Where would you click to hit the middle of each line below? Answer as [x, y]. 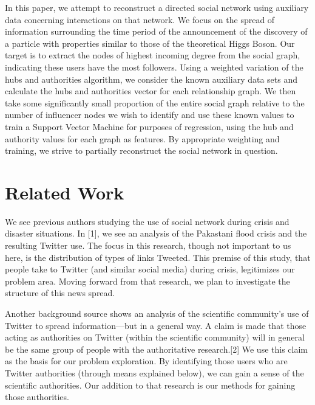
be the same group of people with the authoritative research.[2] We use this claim [156, 349]
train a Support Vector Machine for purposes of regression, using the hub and [149, 126]
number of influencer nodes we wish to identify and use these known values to [150, 115]
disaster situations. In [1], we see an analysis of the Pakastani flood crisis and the [156, 233]
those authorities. [37, 397]
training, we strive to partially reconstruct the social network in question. [141, 151]
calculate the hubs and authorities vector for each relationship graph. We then [151, 91]
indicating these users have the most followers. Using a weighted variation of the [154, 67]
